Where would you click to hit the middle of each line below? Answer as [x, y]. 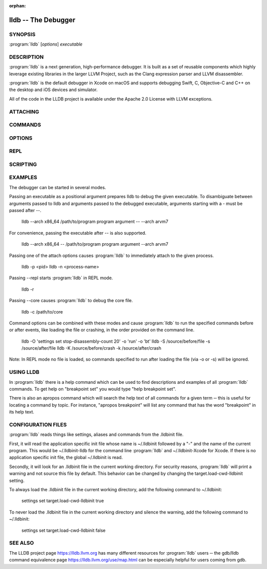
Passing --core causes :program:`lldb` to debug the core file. [71, 301]
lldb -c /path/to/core [42, 311]
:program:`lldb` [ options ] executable [46, 44]
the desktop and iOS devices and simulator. [53, 90]
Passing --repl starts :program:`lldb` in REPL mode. [61, 278]
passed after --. [25, 210]
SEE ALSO [22, 543]
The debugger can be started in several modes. [58, 187]
